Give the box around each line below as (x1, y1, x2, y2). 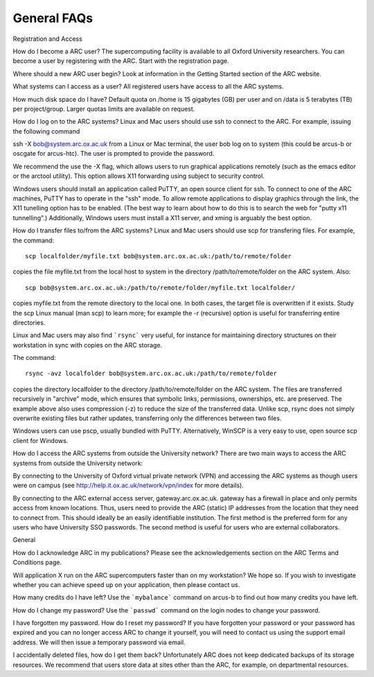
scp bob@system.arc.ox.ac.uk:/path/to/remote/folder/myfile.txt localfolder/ (25, 284, 296, 291)
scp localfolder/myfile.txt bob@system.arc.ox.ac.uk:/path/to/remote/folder (25, 252, 292, 260)
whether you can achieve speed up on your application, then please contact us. (12, 580, 240, 588)
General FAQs (12, 10, 93, 26)
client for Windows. (12, 436, 69, 444)
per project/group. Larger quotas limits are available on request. (12, 105, 195, 113)
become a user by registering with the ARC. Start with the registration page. (12, 57, 229, 65)
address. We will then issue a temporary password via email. (12, 638, 186, 647)
